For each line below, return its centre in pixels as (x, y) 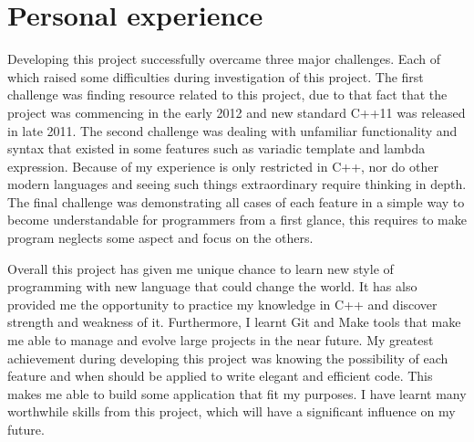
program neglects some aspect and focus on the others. (160, 238)
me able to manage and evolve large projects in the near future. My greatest (221, 340)
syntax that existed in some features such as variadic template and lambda (216, 148)
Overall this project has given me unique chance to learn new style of (201, 268)
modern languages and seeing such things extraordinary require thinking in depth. (237, 184)
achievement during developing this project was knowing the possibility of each (228, 358)
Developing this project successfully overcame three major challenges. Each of (224, 59)
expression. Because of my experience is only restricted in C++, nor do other (223, 166)
